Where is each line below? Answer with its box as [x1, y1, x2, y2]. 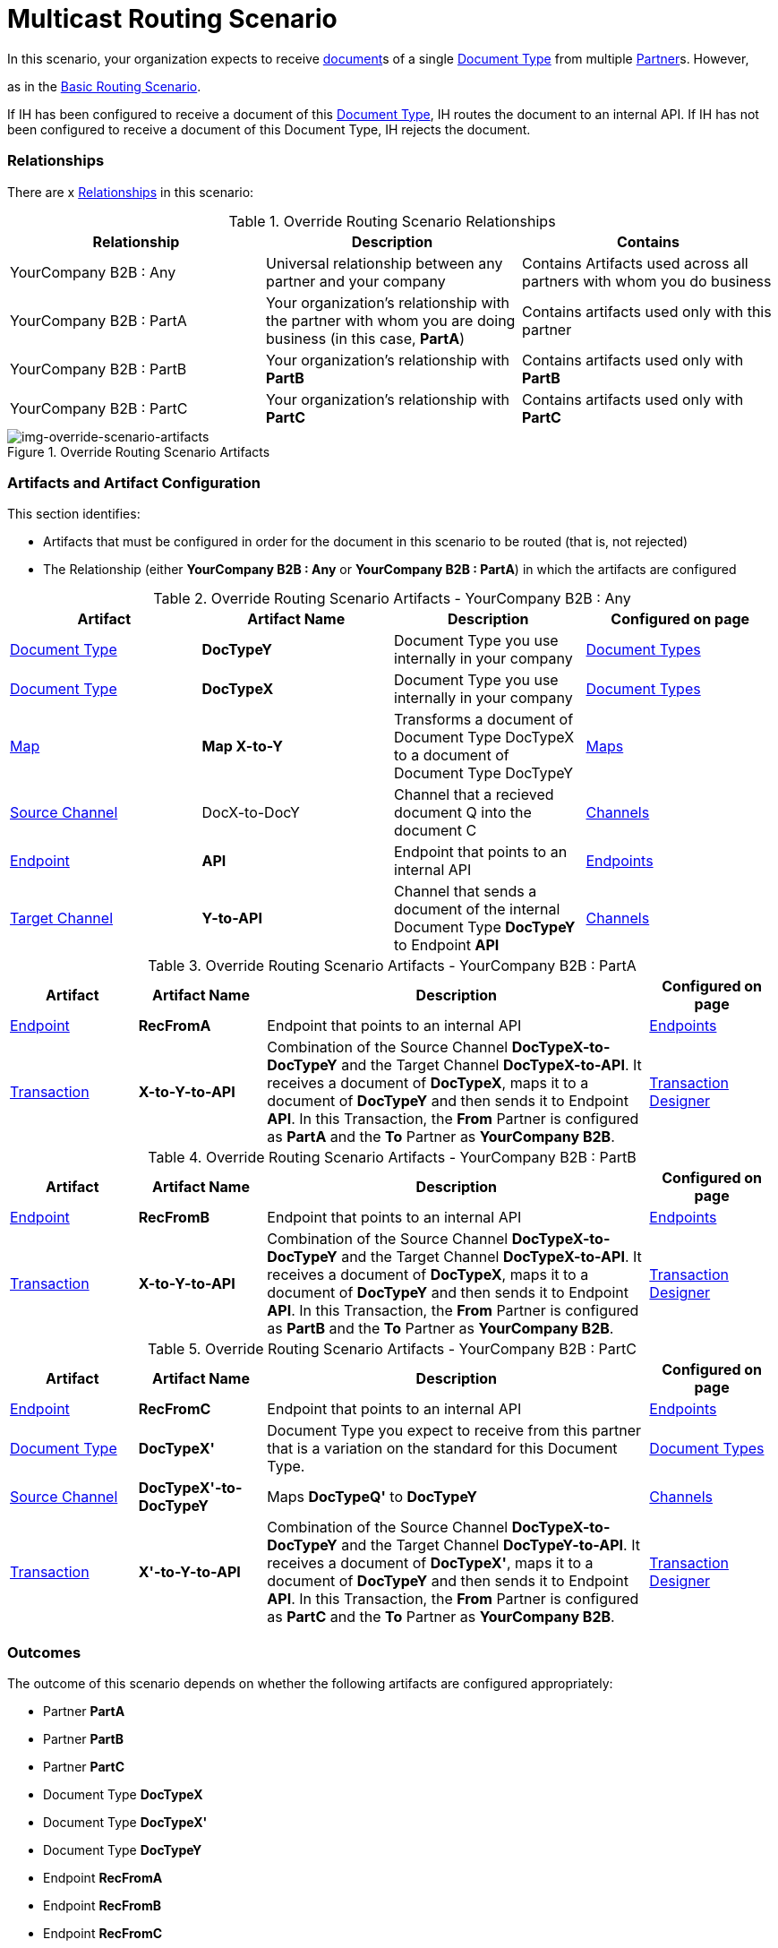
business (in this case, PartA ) [265, 329, 466, 348]
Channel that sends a [394, 882, 537, 901]
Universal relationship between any [265, 253, 503, 272]
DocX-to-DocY [201, 803, 300, 822]
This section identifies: [7, 506, 141, 522]
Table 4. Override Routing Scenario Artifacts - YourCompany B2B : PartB [148, 1148, 637, 1167]
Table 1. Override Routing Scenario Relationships [228, 211, 556, 230]
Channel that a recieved [394, 785, 554, 804]
